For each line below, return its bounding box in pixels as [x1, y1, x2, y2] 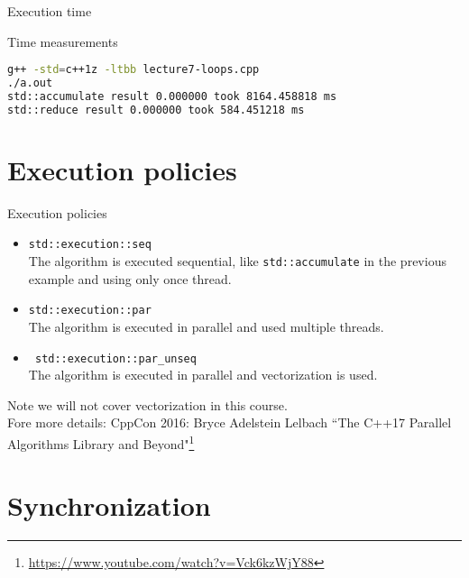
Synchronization [7, 487, 211, 524]
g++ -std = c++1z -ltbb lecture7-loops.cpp [7, 63, 260, 77]
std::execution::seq [28, 238, 152, 252]
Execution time [7, 2, 92, 20]
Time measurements [7, 32, 118, 50]
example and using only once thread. [28, 269, 232, 288]
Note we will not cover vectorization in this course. [7, 395, 288, 414]
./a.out [7, 77, 53, 90]
